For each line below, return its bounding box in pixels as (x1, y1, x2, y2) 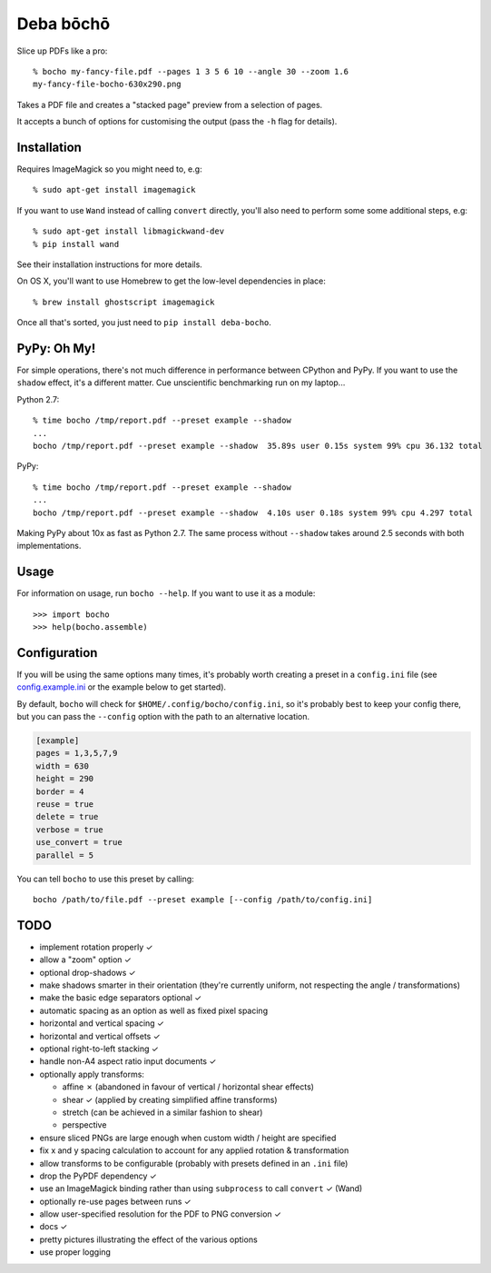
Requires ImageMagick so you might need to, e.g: (16, 164, 203, 174)
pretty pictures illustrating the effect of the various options (39, 1234, 258, 1245)
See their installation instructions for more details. (16, 259, 203, 270)
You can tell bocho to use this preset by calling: (16, 873, 194, 884)
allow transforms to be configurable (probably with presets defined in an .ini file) (39, 1158, 349, 1169)
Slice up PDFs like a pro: (16, 45, 108, 56)
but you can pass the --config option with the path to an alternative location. (16, 711, 310, 722)
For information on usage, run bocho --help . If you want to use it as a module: (16, 588, 316, 599)
